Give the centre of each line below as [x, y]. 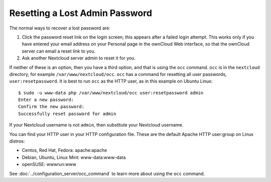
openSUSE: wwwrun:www [49, 164]
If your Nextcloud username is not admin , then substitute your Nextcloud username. [96, 125]
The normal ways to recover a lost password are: [60, 28]
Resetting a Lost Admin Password [81, 13]
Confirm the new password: [51, 107]
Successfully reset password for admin [67, 113]
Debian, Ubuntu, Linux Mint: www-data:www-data [74, 157]
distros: [17, 141]
